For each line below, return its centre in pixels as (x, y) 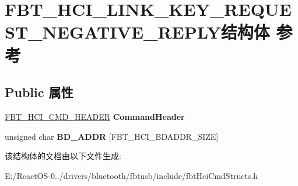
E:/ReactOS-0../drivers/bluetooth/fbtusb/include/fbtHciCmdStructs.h (132, 175)
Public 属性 (39, 92)
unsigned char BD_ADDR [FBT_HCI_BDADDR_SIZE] (112, 136)
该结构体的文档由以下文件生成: (63, 156)
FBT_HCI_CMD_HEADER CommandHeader (95, 116)
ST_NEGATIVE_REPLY (113, 32)
